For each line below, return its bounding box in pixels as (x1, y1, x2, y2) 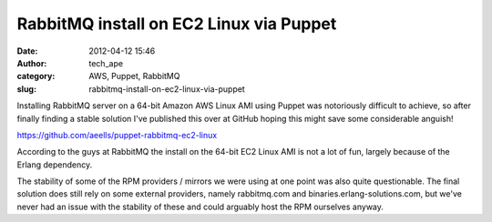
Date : (16, 45, 38, 56)
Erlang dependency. (16, 159, 93, 170)
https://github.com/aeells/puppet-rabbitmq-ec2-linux (16, 129, 218, 140)
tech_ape (88, 57, 123, 68)
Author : (16, 57, 47, 68)
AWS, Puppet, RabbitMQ (88, 71, 180, 82)
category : (16, 71, 56, 82)
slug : (16, 83, 36, 95)
